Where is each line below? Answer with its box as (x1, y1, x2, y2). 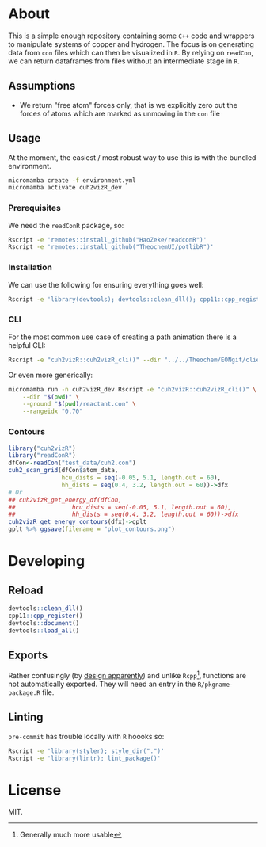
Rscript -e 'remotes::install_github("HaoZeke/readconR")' (8, 235, 207, 244)
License (8, 781, 62, 799)
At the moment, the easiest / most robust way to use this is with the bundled (8, 152, 256, 162)
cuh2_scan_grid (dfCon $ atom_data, (8, 467, 119, 475)
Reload (8, 583, 44, 597)
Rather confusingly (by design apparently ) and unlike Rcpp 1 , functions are (8, 670, 247, 680)
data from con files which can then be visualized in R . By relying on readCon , (8, 48, 253, 57)
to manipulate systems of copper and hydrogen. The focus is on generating (8, 39, 255, 48)
